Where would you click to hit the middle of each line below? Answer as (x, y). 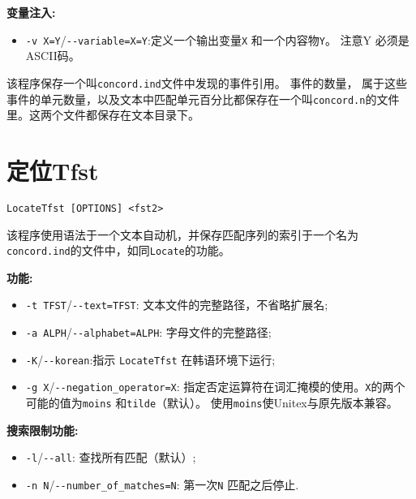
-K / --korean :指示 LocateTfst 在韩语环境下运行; (150, 359)
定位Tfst (53, 170)
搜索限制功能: (43, 430)
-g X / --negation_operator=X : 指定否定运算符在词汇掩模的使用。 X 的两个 (215, 387)
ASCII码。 (53, 56)
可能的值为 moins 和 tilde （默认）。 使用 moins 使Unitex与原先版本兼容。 (212, 402)
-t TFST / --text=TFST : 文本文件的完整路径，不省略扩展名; (177, 305)
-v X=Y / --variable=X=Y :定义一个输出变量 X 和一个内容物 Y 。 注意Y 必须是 (217, 39)
